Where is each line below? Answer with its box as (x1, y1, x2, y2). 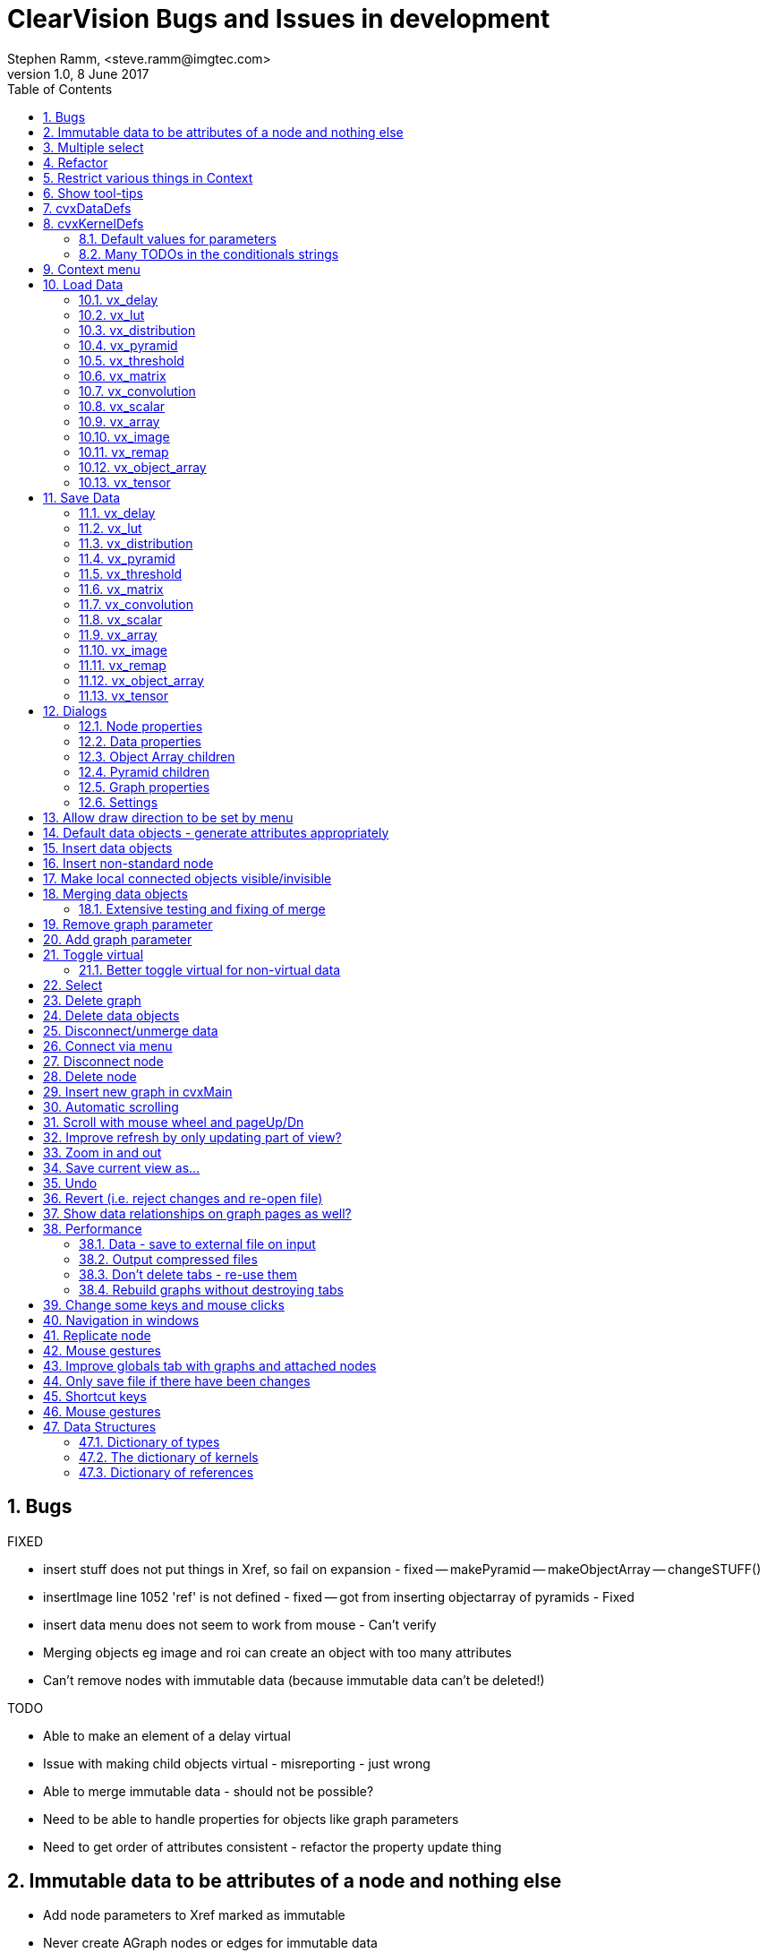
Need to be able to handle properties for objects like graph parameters (43, 1811, 459, 1827)
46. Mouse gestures (43, 1403, 161, 1419)
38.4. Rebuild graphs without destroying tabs (79, 1281, 344, 1297)
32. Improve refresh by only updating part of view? (43, 1129, 342, 1145)
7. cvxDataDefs (43, 200, 132, 216)
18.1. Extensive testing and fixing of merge (79, 900, 326, 916)
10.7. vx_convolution (79, 383, 196, 399)
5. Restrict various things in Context (43, 169, 253, 185)
